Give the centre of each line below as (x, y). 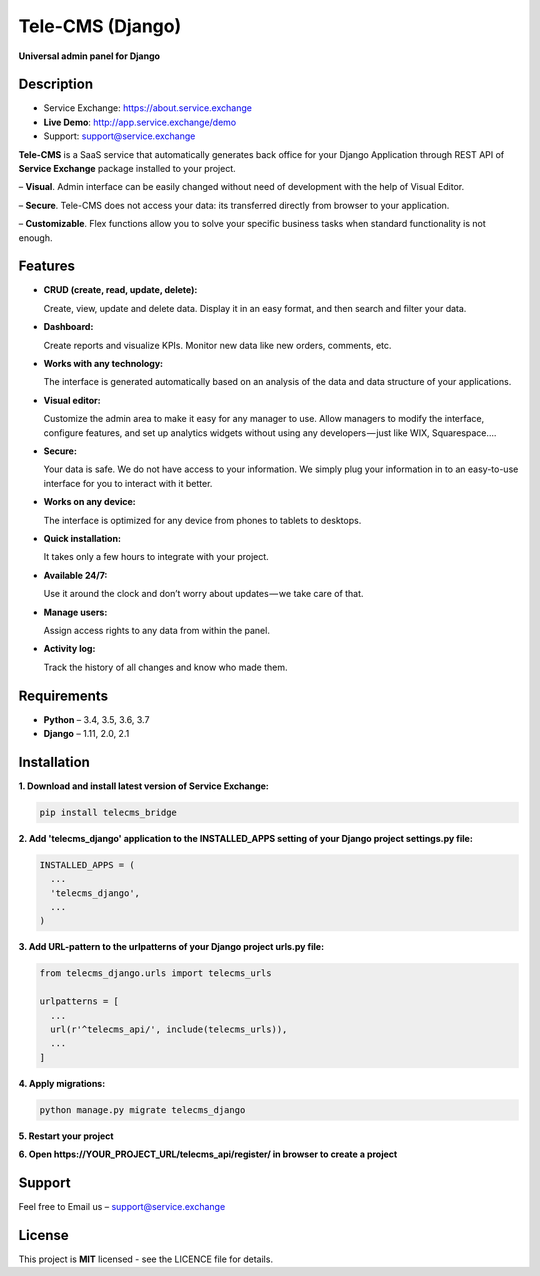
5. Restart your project (66, 1136)
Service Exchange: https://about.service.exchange (147, 108)
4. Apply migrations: (62, 1083)
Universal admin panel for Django (89, 56)
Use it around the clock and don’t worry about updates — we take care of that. (203, 594)
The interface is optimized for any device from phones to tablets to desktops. (202, 520)
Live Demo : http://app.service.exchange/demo (140, 122)
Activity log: (69, 649)
